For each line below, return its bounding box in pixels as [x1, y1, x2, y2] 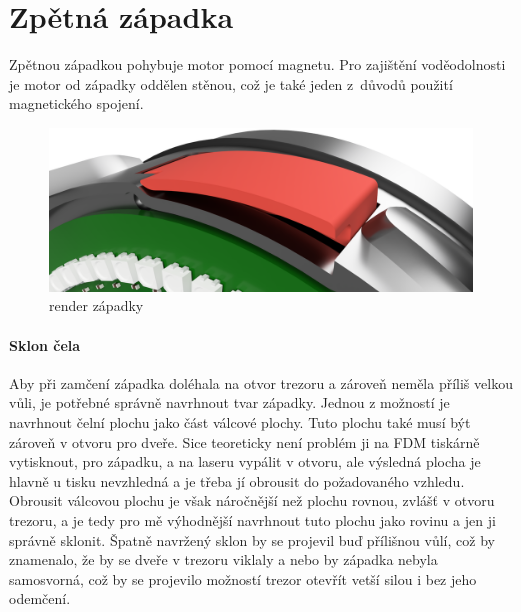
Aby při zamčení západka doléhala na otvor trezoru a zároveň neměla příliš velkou [9, 372, 513, 393]
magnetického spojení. [9, 93, 144, 114]
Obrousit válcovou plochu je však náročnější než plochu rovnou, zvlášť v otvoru [9, 490, 495, 511]
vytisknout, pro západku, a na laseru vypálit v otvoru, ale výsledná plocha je [9, 451, 481, 472]
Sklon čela [9, 334, 81, 355]
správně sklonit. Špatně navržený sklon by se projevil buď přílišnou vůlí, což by [9, 529, 495, 550]
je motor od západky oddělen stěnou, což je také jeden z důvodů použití [9, 73, 453, 94]
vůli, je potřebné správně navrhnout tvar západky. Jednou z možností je [9, 392, 450, 413]
